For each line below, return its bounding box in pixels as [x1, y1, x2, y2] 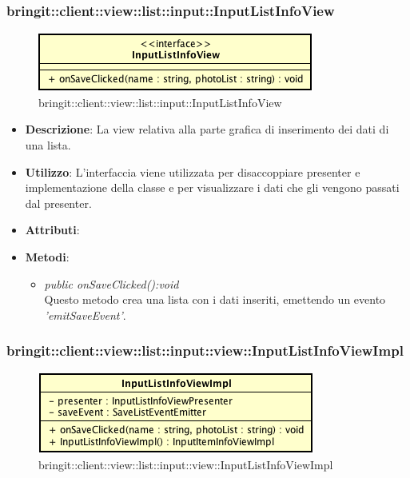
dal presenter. [25, 194, 92, 211]
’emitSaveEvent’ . [44, 306, 126, 323]
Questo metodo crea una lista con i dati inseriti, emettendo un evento [44, 291, 386, 308]
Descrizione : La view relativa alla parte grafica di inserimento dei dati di [25, 121, 389, 137]
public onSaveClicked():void [44, 275, 179, 292]
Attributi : [25, 221, 80, 238]
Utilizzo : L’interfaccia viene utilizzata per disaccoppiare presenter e [25, 163, 360, 180]
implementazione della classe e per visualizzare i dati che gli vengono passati [25, 179, 400, 196]
